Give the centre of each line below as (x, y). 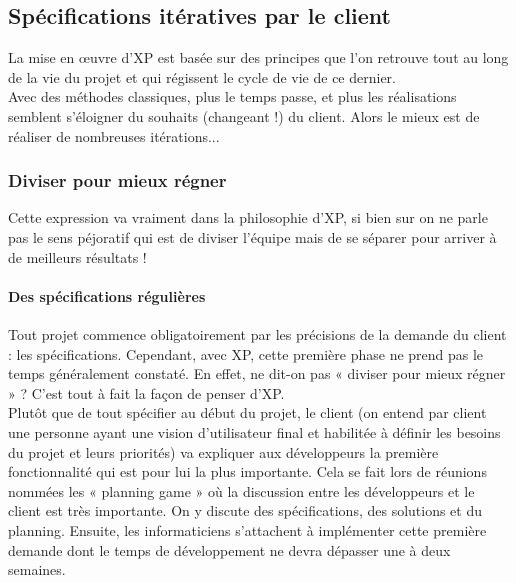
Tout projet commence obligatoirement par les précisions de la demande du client (257, 333)
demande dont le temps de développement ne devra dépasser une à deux (229, 549)
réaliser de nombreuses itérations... (114, 135)
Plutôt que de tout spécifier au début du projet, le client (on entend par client (247, 412)
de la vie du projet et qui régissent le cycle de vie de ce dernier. (202, 76)
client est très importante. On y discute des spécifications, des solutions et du (245, 510)
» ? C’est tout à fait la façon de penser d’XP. (146, 392)
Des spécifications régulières (107, 295)
